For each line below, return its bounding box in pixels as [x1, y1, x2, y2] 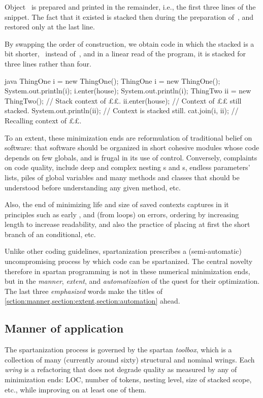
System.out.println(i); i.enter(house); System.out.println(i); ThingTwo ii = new [5, 85, 251, 96]
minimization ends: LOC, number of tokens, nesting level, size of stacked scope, [5, 374, 252, 385]
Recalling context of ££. [5, 115, 82, 125]
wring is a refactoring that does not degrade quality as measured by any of [5, 364, 237, 375]
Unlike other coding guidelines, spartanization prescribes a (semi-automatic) [5, 246, 242, 256]
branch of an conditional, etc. [5, 228, 96, 239]
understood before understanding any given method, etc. [5, 182, 181, 192]
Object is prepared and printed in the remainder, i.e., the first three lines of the [5, 2, 256, 12]
